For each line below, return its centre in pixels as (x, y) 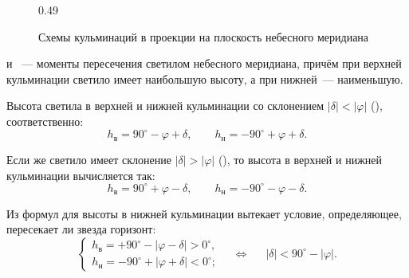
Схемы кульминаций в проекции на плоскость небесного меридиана (204, 36)
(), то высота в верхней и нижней (300, 160)
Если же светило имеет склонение (89, 160)
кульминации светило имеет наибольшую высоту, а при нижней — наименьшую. (205, 78)
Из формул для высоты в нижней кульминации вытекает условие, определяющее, (204, 213)
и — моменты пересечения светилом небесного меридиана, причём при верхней (204, 63)
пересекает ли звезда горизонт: (81, 229)
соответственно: (45, 121)
